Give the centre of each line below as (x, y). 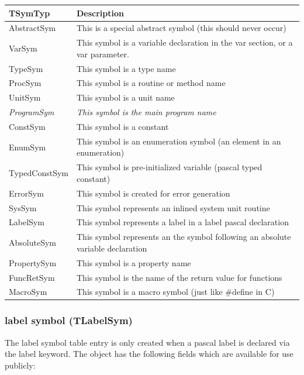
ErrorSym (26, 193)
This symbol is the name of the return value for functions (179, 277)
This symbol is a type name (126, 68)
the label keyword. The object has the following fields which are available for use (149, 354)
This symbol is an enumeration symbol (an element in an (179, 141)
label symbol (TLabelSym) (69, 320)
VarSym (23, 48)
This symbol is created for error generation (153, 193)
